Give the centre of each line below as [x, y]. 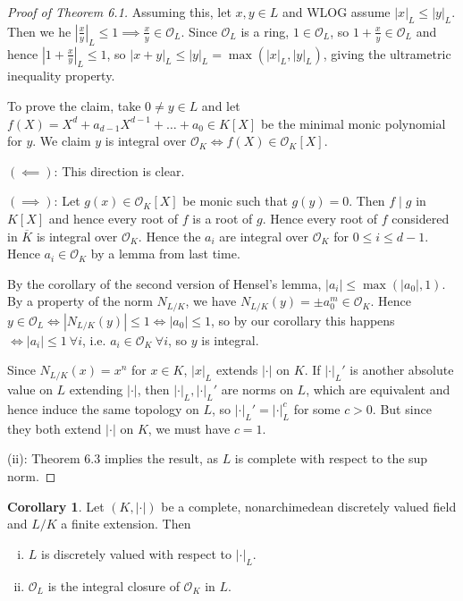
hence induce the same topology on [103, 408]
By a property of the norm [80, 301]
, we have [211, 301]
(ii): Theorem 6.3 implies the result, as [113, 458]
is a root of [223, 218]
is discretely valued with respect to [137, 553]
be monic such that [235, 201]
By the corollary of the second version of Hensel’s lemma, [164, 283]
